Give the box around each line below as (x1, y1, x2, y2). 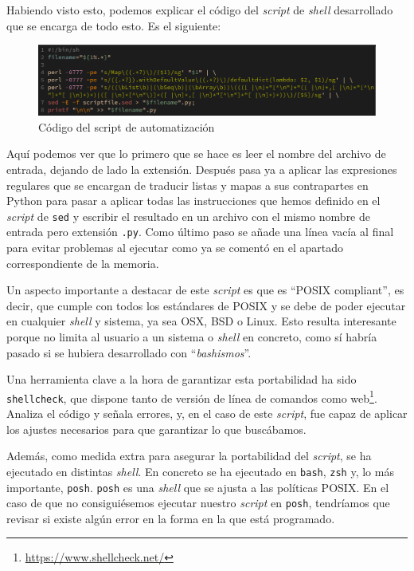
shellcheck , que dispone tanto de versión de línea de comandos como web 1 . (6, 387, 377, 406)
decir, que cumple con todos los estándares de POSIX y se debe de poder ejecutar (6, 297, 406, 313)
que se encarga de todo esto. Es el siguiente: (6, 17, 221, 33)
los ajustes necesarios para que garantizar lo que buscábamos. (6, 420, 307, 437)
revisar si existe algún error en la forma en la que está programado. (6, 510, 335, 526)
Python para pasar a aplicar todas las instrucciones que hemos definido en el (6, 192, 381, 209)
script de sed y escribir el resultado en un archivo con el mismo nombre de (6, 207, 370, 224)
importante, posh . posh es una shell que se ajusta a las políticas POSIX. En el (6, 478, 389, 495)
